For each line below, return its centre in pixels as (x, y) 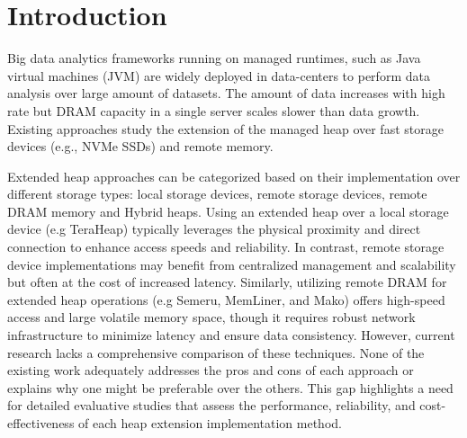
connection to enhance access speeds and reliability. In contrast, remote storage (226, 247)
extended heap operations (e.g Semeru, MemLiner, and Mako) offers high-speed (226, 299)
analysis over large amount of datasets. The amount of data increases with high (226, 93)
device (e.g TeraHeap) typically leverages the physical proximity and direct (214, 229)
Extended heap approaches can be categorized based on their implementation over (234, 176)
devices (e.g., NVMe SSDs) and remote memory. (140, 146)
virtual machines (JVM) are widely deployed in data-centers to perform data (219, 75)
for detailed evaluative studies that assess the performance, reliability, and (211, 405)
